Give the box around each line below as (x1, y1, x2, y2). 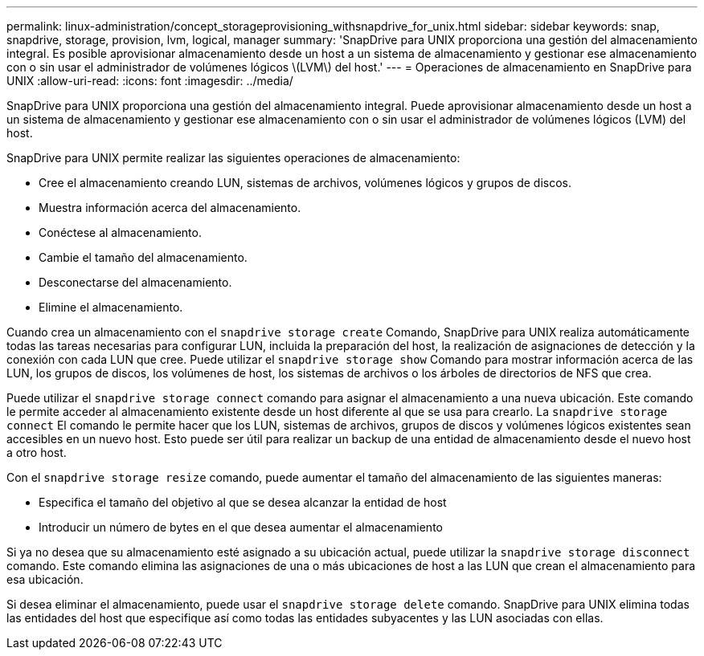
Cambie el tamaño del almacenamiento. (39, 251, 248, 264)
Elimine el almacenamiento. (39, 300, 183, 314)
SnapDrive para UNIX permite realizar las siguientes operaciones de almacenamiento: (6, 151, 460, 165)
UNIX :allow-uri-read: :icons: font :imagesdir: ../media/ (6, 74, 293, 88)
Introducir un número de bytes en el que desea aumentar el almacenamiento (39, 520, 443, 534)
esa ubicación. (6, 572, 84, 586)
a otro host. (6, 446, 67, 459)
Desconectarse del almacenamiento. (39, 275, 232, 289)
